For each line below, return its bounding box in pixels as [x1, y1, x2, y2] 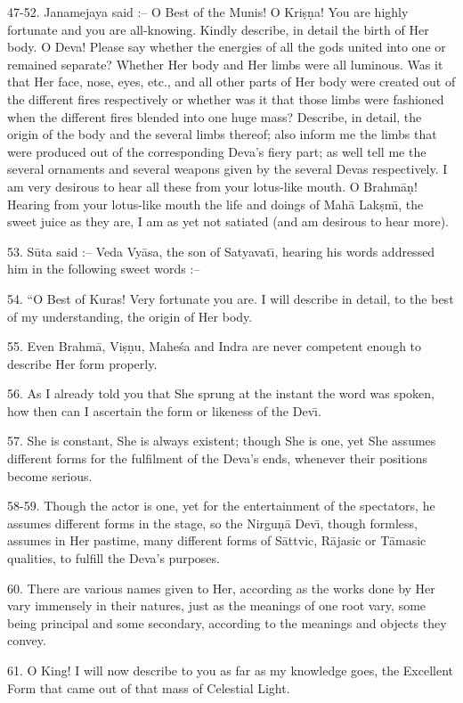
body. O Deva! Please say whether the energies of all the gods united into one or [7, 37, 446, 56]
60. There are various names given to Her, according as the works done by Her [7, 578, 435, 597]
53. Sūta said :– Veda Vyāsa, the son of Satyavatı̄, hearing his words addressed [7, 241, 435, 260]
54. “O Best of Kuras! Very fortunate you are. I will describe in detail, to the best [7, 289, 454, 307]
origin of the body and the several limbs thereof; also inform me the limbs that [7, 125, 437, 143]
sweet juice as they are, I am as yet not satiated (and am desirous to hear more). [7, 212, 449, 231]
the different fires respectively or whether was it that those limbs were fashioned [7, 89, 444, 108]
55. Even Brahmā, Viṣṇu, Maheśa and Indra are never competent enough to [7, 337, 422, 356]
